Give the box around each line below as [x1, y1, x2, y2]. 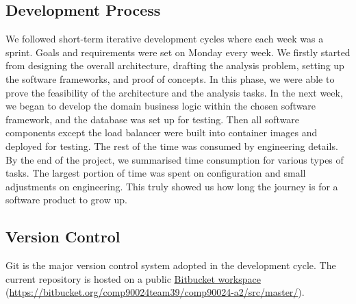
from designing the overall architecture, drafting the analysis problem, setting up [5, 58, 344, 73]
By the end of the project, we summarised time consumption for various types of [5, 152, 344, 166]
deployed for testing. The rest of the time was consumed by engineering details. [5, 138, 338, 153]
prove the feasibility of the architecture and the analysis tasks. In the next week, [5, 85, 343, 99]
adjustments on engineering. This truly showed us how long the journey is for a [5, 179, 338, 193]
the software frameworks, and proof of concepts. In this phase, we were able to [5, 71, 335, 86]
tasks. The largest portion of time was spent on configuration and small [5, 166, 306, 180]
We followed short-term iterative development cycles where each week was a [5, 31, 324, 46]
